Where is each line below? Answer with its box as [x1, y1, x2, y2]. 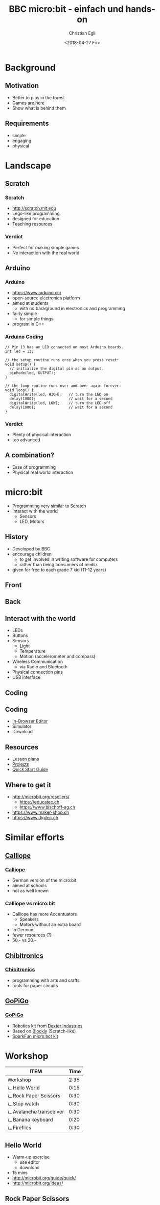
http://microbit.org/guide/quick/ [12, 1175, 76, 1181]
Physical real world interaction [12, 469, 73, 475]
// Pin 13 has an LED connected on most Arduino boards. [5, 344, 124, 349]
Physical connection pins [12, 669, 63, 675]
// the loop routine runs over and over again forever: [5, 383, 121, 388]
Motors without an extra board [19, 921, 81, 927]
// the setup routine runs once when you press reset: [5, 357, 119, 362]
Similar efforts [5, 832, 65, 843]
